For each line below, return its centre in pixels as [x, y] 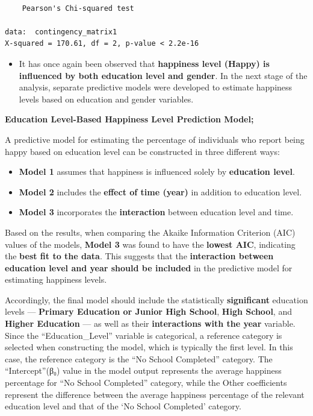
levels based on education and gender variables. [106, 99]
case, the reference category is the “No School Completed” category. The [139, 358]
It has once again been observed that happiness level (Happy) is [144, 63]
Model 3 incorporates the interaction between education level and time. [156, 212]
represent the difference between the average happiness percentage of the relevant [155, 394]
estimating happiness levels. [56, 279]
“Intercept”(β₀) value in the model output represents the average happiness [143, 370]
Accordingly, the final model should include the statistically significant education [156, 299]
